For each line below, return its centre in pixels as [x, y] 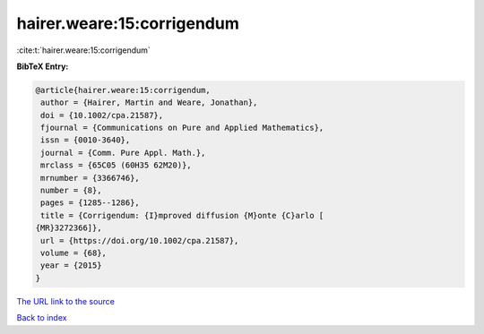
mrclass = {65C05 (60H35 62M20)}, [116, 165]
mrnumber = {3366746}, [91, 178]
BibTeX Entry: [43, 66]
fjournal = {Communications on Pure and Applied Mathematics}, [182, 128]
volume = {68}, [74, 253]
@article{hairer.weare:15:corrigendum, [123, 90]
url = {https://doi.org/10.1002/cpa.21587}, [140, 240]
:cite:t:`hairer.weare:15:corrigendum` [84, 50]
